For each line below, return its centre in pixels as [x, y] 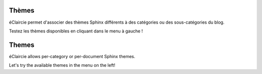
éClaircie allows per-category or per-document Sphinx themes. [72, 56]
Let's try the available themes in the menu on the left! [62, 65]
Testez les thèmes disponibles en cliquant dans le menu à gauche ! [76, 31]
